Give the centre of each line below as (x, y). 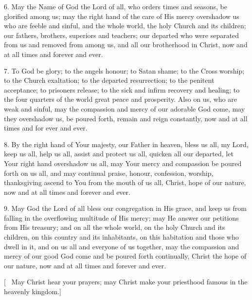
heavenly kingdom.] (33, 291)
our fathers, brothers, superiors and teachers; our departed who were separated (122, 35)
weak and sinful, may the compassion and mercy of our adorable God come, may (125, 108)
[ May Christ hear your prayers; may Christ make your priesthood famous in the (126, 282)
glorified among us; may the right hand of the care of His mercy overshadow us (122, 16)
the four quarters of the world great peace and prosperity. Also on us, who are (120, 99)
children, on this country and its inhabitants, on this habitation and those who (121, 237)
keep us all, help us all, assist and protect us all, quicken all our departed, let (119, 154)
